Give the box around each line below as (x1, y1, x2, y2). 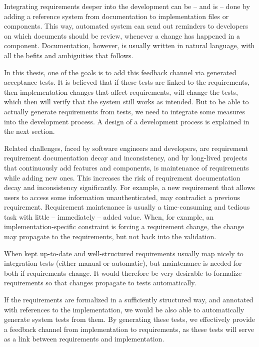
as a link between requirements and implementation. (4, 333, 164, 344)
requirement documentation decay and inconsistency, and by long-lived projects (4, 152, 247, 163)
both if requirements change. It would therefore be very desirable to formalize (4, 267, 242, 278)
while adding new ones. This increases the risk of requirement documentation (4, 172, 240, 183)
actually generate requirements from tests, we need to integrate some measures (4, 106, 245, 116)
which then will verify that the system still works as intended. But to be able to (4, 96, 249, 107)
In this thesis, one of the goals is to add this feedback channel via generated (4, 67, 236, 77)
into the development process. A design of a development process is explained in (4, 116, 249, 126)
